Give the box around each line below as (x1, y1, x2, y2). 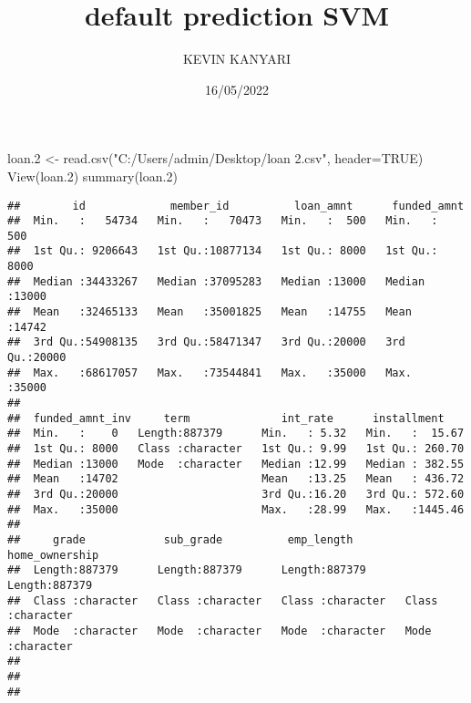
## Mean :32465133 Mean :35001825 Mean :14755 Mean (7, 305, 412, 319)
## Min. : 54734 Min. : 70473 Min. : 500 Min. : (7, 214, 438, 228)
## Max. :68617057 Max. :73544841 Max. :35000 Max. (7, 366, 412, 379)
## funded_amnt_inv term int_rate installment (7, 411, 445, 425)
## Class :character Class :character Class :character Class (7, 594, 438, 607)
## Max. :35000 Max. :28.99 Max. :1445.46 (7, 502, 465, 516)
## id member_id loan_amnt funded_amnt (7, 199, 465, 212)
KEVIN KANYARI (182, 49, 292, 68)
